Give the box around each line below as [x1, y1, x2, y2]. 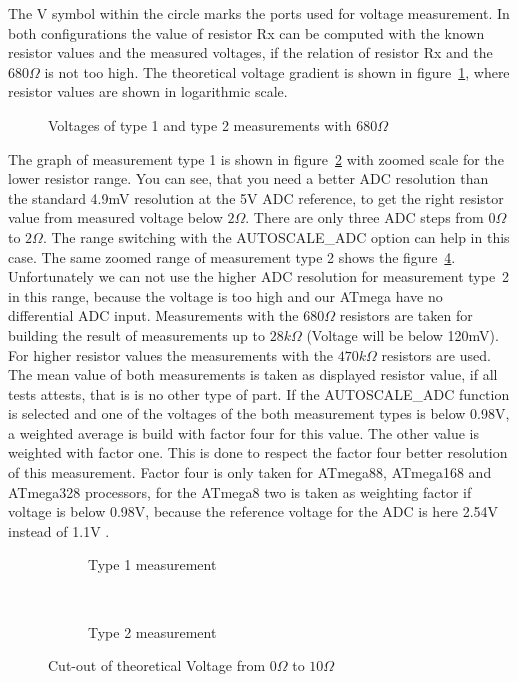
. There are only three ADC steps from [245, 207, 484, 228]
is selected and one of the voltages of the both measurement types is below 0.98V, [8, 403, 510, 424]
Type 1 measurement [88, 554, 217, 575]
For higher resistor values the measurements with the [8, 344, 334, 365]
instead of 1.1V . [8, 520, 110, 541]
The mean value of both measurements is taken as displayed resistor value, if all [8, 364, 498, 385]
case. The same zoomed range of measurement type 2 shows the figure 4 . [8, 246, 456, 267]
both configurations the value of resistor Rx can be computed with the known [8, 22, 485, 43]
